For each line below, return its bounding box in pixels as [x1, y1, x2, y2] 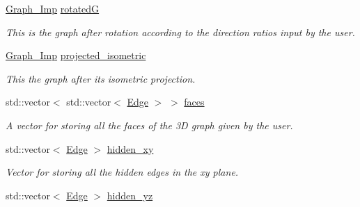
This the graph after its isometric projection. [6, 71, 196, 85]
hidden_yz [107, 188, 153, 202]
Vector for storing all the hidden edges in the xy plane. [6, 165, 239, 179]
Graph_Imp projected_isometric [6, 48, 146, 63]
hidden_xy [107, 141, 154, 156]
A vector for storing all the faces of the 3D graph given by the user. [6, 117, 293, 132]
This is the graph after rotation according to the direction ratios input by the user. [6, 24, 355, 39]
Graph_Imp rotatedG [6, 1, 100, 15]
